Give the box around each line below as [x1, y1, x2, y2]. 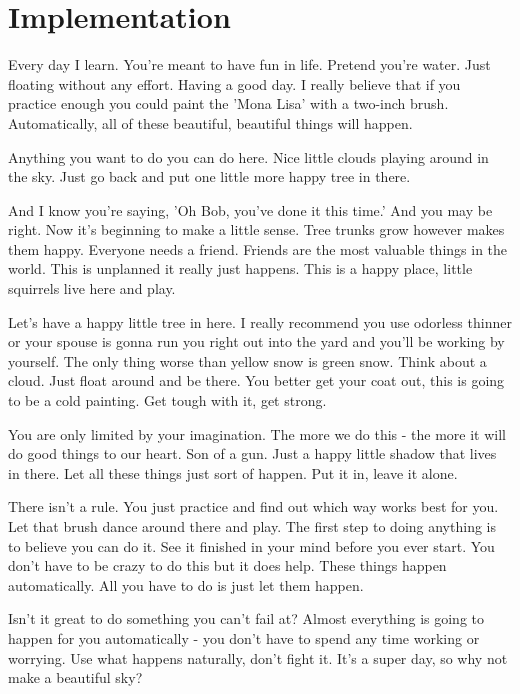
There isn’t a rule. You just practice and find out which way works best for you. [8, 496, 499, 517]
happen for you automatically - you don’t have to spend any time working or [8, 627, 480, 648]
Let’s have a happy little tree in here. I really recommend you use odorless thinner [8, 311, 512, 332]
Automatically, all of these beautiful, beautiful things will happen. [8, 112, 413, 133]
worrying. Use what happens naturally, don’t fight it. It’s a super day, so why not [8, 647, 508, 668]
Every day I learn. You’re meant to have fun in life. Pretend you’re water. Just [8, 54, 491, 75]
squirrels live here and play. [8, 278, 176, 299]
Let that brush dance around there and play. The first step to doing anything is [8, 516, 496, 536]
